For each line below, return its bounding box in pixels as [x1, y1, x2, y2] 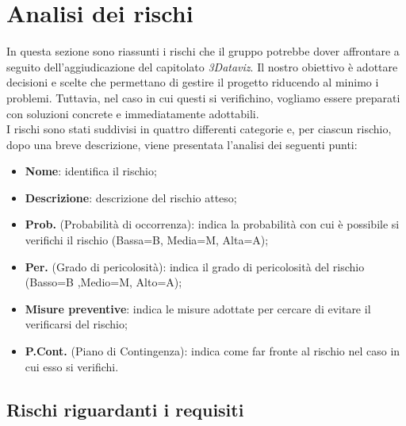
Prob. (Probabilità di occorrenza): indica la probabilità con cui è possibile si [25, 216, 400, 232]
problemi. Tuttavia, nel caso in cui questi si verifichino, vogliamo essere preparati [6, 89, 400, 106]
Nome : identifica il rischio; [25, 163, 157, 179]
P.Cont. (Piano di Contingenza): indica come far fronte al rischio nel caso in [25, 343, 400, 359]
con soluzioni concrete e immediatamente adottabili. [6, 105, 259, 121]
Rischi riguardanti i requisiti [6, 397, 244, 421]
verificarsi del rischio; [25, 316, 128, 332]
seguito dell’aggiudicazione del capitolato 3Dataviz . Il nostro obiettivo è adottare [6, 58, 398, 75]
